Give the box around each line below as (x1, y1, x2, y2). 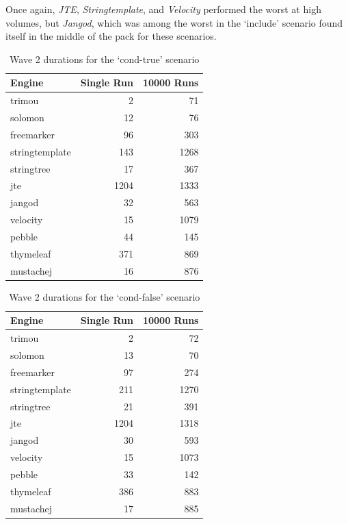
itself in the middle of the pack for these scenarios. (5, 29, 217, 43)
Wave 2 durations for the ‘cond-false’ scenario (9, 289, 200, 303)
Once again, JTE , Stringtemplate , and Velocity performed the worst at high (5, 2, 321, 16)
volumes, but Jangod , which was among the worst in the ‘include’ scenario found (5, 15, 343, 29)
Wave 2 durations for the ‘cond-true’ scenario (10, 51, 200, 66)
